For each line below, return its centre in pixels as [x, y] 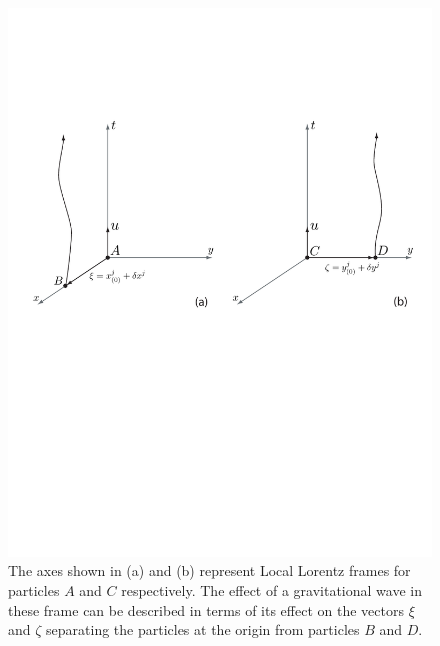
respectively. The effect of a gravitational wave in [271, 590]
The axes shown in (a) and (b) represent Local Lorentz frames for [209, 570]
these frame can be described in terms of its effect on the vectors [206, 609]
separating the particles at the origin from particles [203, 629]
